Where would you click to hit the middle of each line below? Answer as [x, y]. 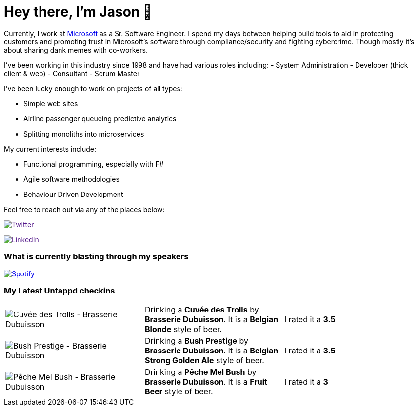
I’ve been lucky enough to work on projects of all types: [93, 88]
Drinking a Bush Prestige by [197, 341]
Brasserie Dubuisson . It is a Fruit [206, 382]
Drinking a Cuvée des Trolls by [202, 310]
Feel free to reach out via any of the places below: [84, 209]
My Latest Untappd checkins [60, 290]
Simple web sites [51, 103]
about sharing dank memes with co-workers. [76, 50]
